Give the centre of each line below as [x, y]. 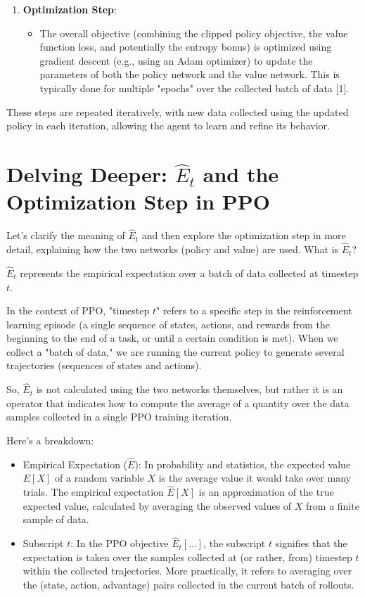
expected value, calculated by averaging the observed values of [157, 505]
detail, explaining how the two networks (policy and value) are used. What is [173, 249]
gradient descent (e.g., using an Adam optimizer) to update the [176, 60]
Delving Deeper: [87, 173]
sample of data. [56, 519]
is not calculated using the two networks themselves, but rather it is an [190, 389]
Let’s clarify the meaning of [66, 235]
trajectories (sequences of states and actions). [104, 365]
